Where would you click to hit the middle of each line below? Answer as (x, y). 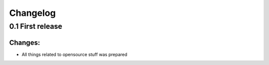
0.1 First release (36, 26)
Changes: (25, 42)
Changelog (32, 13)
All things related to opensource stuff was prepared (74, 54)
